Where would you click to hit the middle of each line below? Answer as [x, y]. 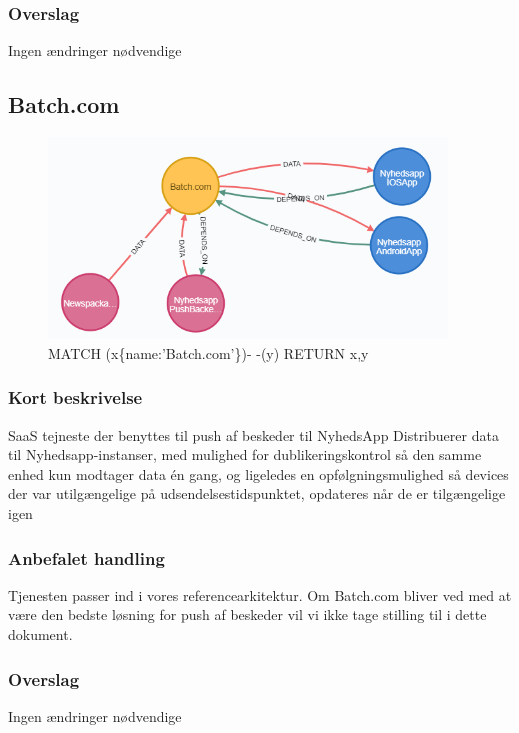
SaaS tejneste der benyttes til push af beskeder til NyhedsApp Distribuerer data [253, 434]
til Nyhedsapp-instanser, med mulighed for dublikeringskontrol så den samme [245, 454]
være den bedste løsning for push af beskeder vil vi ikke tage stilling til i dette [247, 614]
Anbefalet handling [86, 557]
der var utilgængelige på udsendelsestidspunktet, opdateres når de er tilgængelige [257, 493]
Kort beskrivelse [75, 397]
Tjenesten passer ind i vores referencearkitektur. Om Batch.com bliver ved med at [260, 594]
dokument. [40, 634]
